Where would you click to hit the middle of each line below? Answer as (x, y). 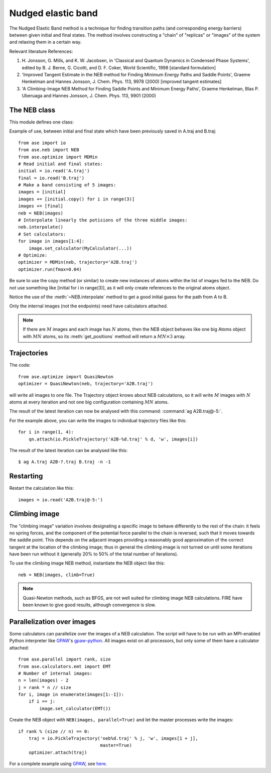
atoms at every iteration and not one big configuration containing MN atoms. (89, 402)
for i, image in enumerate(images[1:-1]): (71, 695)
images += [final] (41, 206)
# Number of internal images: (55, 673)
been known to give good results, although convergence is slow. (89, 605)
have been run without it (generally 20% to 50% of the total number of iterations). (94, 554)
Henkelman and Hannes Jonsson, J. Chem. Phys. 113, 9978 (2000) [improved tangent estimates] (122, 82)
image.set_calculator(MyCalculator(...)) (80, 248)
